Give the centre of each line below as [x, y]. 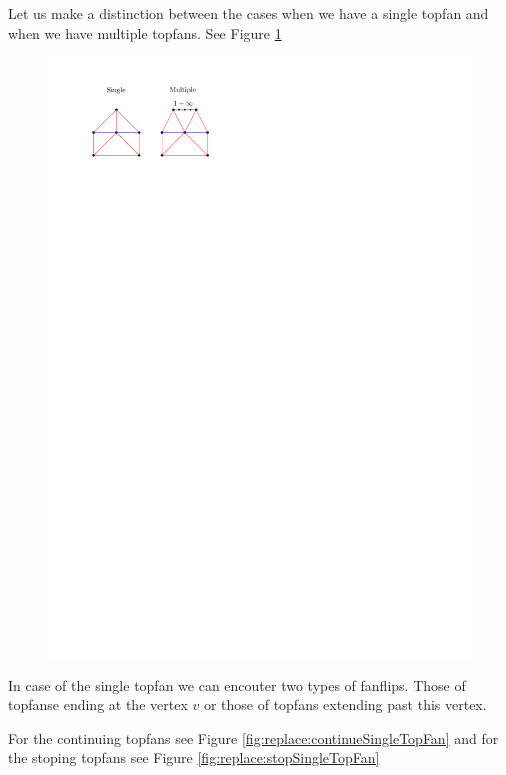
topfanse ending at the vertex [98, 704]
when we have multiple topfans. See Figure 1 [145, 32]
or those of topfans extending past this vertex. [345, 704]
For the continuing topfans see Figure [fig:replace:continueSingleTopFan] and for [253, 737]
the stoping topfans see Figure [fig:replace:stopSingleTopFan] [194, 757]
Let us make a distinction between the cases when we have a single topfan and [248, 13]
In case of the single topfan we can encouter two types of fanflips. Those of [237, 684]
